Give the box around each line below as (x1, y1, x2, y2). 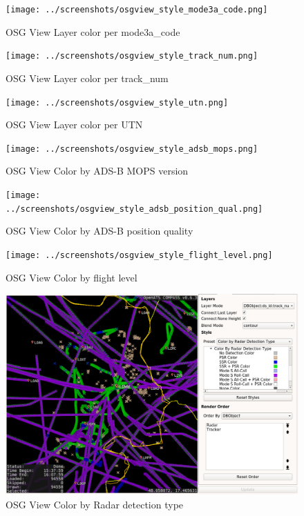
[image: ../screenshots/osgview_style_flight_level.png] (6, 250, 273, 260)
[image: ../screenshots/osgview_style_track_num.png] (6, 51, 258, 61)
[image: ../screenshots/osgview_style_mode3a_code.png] (6, 5, 268, 14)
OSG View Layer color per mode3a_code (6, 24, 180, 39)
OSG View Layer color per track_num (6, 70, 169, 85)
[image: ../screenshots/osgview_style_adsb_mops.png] (6, 143, 258, 154)
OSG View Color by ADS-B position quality (6, 224, 193, 238)
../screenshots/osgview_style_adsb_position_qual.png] (6, 204, 263, 214)
